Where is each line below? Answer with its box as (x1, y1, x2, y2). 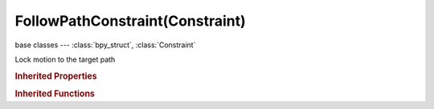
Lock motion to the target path (14, 54, 116, 64)
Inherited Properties (14, 71, 98, 82)
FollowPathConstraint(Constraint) (14, 12, 247, 30)
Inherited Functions (14, 88, 96, 99)
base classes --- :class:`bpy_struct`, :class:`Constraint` (14, 40, 196, 50)
